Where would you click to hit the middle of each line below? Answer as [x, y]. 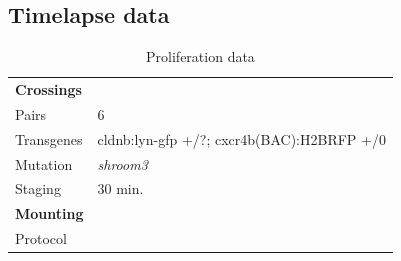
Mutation [44, 163]
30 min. [120, 188]
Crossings [48, 89]
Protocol [41, 238]
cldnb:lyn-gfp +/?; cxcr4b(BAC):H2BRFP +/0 [241, 138]
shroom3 [122, 163]
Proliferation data [200, 56]
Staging [38, 188]
